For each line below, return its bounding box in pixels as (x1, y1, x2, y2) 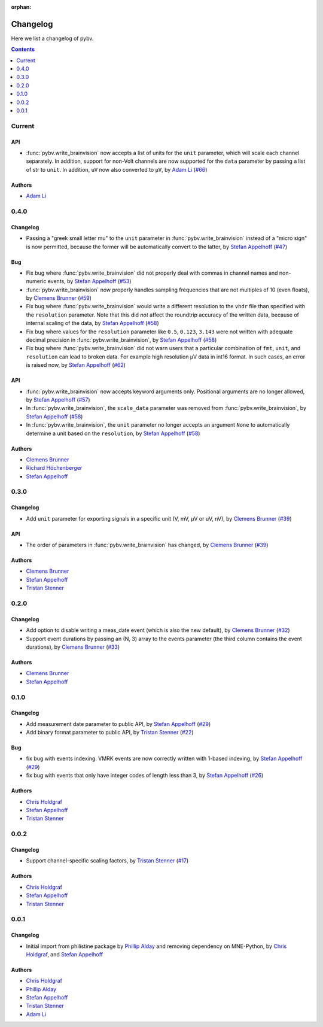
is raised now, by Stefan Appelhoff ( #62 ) (26, 361, 126, 369)
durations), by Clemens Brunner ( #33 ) (26, 643, 120, 651)
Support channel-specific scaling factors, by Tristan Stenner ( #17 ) (26, 857, 189, 864)
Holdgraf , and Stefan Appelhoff (26, 950, 103, 958)
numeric (26, 278, 47, 285)
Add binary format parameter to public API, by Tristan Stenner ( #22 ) (26, 729, 194, 736)
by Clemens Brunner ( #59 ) (26, 294, 92, 302)
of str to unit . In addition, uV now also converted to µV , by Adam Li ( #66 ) (26, 166, 208, 173)
